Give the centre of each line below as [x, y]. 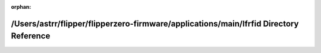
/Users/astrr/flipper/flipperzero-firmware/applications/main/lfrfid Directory [155, 24]
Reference [31, 36]
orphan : [21, 7]
